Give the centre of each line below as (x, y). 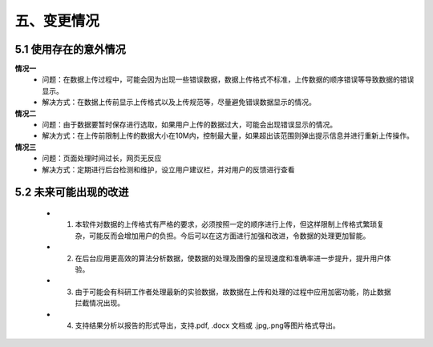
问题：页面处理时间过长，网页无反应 (102, 158)
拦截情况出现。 (99, 303)
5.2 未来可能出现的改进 (72, 192)
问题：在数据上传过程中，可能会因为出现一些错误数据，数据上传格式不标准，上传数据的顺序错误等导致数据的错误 (228, 79)
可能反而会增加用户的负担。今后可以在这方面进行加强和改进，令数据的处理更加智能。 (229, 236)
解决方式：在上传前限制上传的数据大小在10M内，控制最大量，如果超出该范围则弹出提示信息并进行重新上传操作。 (228, 135)
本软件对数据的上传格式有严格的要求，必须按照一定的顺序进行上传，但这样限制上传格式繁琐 (226, 224)
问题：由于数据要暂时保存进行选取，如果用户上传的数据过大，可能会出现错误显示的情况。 (189, 125)
